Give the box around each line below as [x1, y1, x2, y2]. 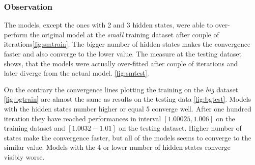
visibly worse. [4, 151, 45, 162]
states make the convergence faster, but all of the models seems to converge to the [4, 132, 252, 142]
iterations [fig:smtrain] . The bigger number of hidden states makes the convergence [4, 39, 251, 49]
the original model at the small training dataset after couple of [29, 29, 219, 39]
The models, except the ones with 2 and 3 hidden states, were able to [4, 20, 213, 30]
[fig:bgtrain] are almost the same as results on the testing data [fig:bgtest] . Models [4, 94, 251, 104]
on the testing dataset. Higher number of [118, 123, 242, 133]
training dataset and [4, 123, 65, 133]
